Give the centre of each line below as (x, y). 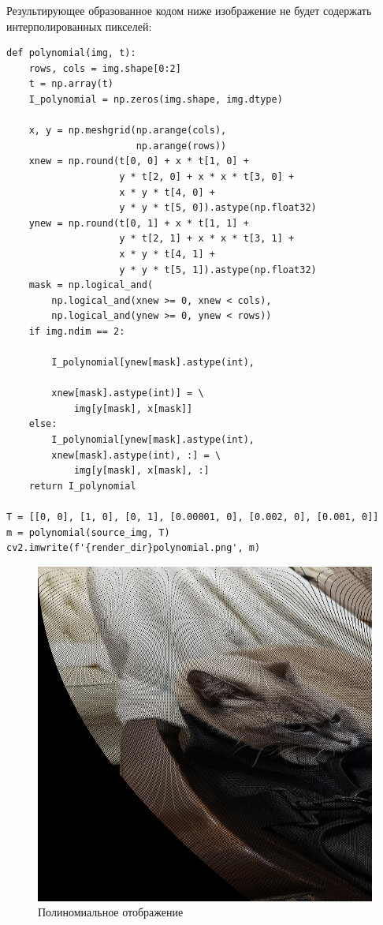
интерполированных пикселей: (79, 26)
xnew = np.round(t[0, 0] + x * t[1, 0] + (139, 161)
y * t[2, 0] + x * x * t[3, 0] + (207, 176)
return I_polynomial (82, 486)
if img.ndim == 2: (77, 331)
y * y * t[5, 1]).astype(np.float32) (218, 270)
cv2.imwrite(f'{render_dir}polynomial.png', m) (134, 548)
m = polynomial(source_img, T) (88, 532)
